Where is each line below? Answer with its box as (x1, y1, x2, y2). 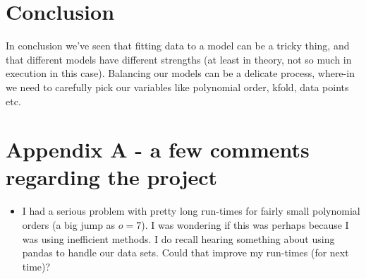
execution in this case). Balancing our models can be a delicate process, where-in (6, 66, 355, 81)
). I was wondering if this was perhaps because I (141, 218, 349, 232)
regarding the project (6, 162, 218, 191)
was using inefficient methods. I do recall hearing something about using (22, 231, 335, 246)
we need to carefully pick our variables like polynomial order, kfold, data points (6, 79, 349, 94)
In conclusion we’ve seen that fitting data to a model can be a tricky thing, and (6, 38, 350, 53)
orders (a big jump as (22, 218, 116, 232)
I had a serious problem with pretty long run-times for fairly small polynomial (22, 203, 360, 218)
